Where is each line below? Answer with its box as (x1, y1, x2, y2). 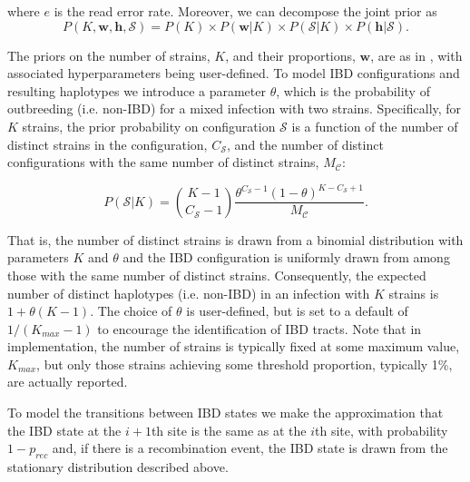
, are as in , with (370, 45, 463, 64)
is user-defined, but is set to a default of (186, 301, 408, 320)
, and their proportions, (225, 45, 356, 64)
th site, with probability (315, 420, 448, 439)
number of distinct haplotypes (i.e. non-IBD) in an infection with (7, 283, 370, 302)
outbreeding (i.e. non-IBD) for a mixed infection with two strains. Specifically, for (7, 99, 462, 118)
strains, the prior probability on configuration (22, 116, 276, 135)
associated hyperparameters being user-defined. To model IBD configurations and (7, 64, 460, 83)
